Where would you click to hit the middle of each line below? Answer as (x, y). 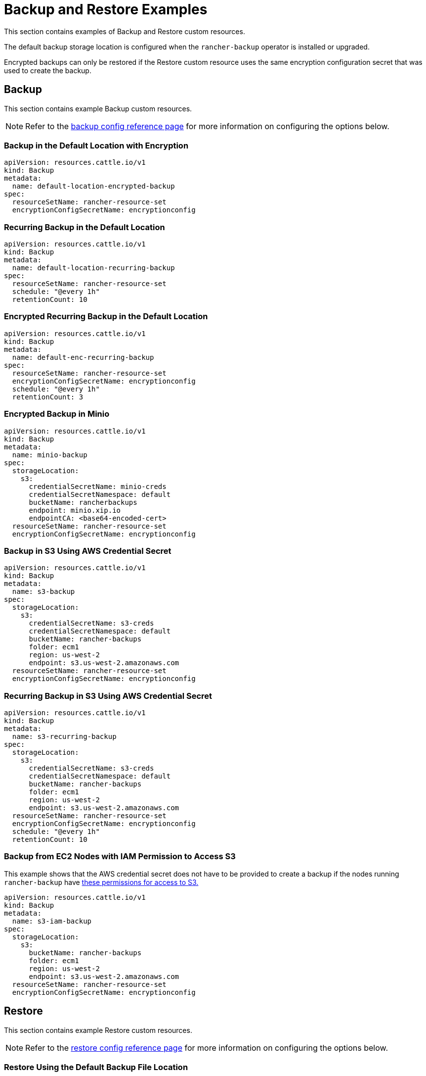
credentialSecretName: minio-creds (98, 486)
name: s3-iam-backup (52, 921)
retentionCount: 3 (48, 397)
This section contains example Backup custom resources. (98, 108)
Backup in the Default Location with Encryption (96, 145)
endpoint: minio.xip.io (75, 510)
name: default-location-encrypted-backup (93, 186)
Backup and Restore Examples (106, 9)
